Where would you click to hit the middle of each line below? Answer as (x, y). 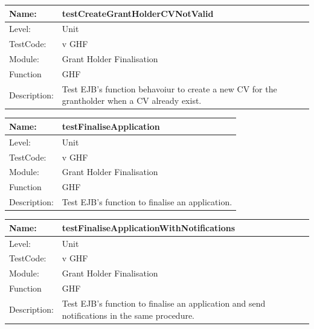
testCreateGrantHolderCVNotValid (138, 13)
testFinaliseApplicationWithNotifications (149, 227)
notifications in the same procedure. (128, 315)
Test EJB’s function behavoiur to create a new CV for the (169, 88)
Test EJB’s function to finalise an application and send (164, 303)
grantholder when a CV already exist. (132, 101)
